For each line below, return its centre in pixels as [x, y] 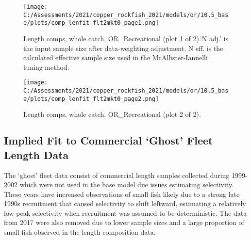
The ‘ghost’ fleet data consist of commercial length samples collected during [117, 175]
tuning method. [46, 67]
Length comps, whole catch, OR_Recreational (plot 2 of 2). [112, 114]
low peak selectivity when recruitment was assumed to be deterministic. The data [125, 213]
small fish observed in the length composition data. [80, 232]
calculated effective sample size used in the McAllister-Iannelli [116, 57]
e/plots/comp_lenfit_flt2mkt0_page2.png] [91, 99]
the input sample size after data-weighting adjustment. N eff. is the [123, 48]
